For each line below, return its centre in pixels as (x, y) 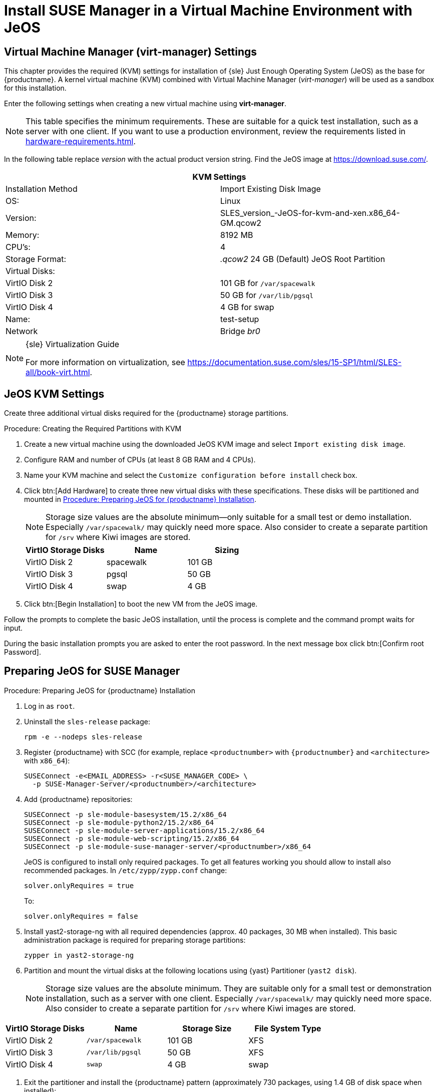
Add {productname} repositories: (78, 799)
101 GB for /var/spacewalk (268, 283)
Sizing (227, 550)
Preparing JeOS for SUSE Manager (92, 671)
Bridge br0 (240, 331)
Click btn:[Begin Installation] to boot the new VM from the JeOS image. (141, 604)
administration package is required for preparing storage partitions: (135, 940)
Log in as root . (50, 706)
